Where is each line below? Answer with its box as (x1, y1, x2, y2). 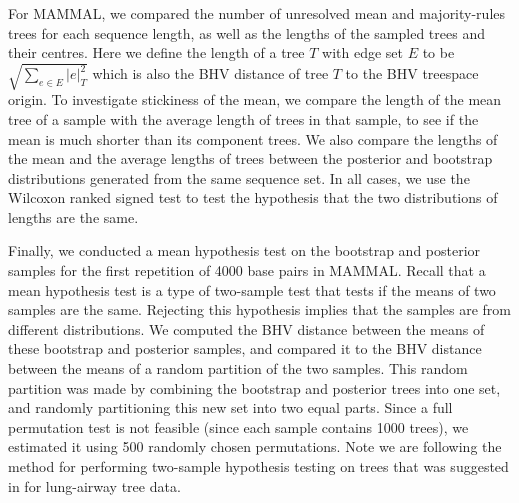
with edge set (322, 42, 403, 63)
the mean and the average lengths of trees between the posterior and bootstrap (8, 148, 493, 169)
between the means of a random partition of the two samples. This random (8, 358, 468, 379)
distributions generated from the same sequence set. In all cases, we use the (8, 167, 470, 188)
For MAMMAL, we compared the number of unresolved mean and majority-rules (8, 3, 506, 23)
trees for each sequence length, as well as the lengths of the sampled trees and (8, 22, 485, 43)
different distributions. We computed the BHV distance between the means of (8, 318, 485, 339)
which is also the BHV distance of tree (92, 63, 329, 84)
